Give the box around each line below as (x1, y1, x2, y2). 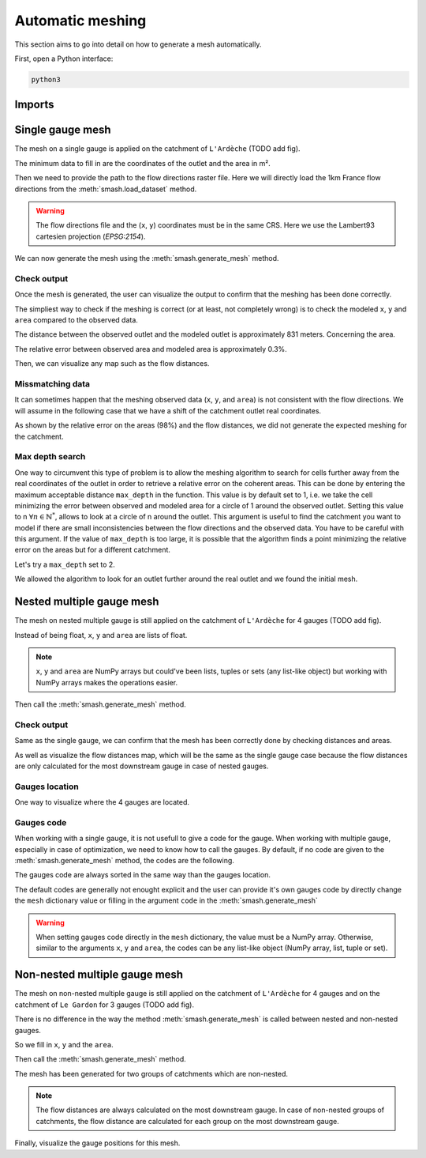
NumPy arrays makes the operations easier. (35, 677, 178, 687)
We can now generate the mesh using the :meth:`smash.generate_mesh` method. (14, 254, 279, 263)
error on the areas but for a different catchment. (14, 545, 171, 555)
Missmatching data (14, 379, 91, 390)
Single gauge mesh (14, 123, 111, 137)
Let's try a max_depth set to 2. (14, 560, 116, 569)
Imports (14, 98, 54, 111)
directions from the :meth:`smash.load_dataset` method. (14, 184, 197, 194)
